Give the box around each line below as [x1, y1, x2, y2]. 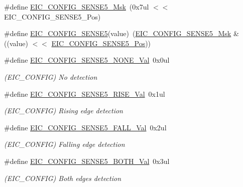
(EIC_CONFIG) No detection [4, 71, 97, 82]
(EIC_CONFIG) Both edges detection [4, 172, 122, 183]
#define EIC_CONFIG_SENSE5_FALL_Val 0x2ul [4, 122, 167, 132]
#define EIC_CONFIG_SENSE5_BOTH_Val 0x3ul [4, 155, 170, 166]
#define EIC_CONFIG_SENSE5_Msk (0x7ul [4, 2, 149, 12]
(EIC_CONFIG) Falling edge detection [4, 139, 125, 149]
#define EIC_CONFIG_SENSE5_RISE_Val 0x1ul [4, 88, 165, 99]
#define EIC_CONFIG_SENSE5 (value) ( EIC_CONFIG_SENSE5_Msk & [4, 28, 239, 39]
